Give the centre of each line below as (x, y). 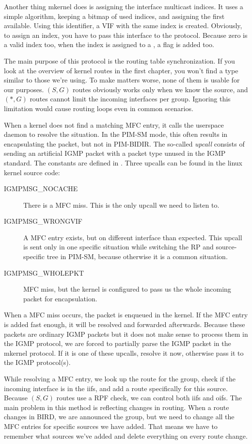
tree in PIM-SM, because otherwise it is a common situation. (137, 256)
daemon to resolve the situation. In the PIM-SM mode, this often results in (116, 134)
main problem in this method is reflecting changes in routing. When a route (117, 407)
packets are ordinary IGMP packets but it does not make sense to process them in (126, 334)
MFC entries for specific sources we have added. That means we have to (111, 426)
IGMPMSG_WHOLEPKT (44, 272)
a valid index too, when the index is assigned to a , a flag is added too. (109, 44)
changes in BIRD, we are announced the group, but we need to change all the (119, 417)
